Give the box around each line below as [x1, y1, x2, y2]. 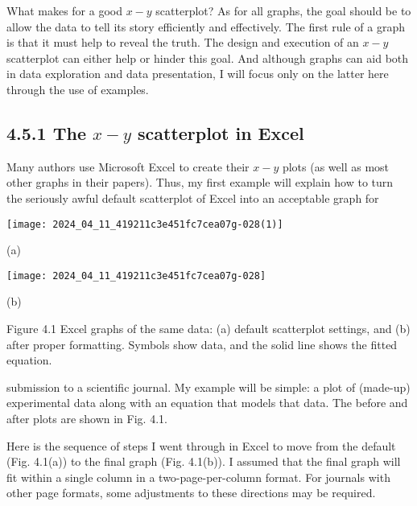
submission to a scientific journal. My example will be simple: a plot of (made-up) [6, 378, 411, 395]
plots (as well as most [282, 158, 390, 175]
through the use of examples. [6, 80, 149, 97]
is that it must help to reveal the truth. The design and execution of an [6, 34, 359, 51]
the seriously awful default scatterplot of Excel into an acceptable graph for [6, 189, 379, 206]
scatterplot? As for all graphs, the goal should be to [155, 2, 411, 19]
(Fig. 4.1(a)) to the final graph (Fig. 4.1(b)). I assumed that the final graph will [6, 453, 401, 470]
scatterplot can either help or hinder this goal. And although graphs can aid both [6, 49, 409, 66]
